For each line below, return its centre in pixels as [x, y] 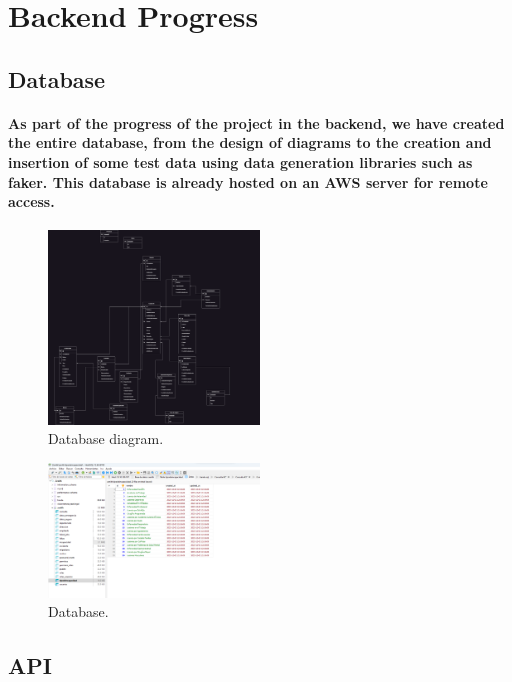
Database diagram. [106, 438]
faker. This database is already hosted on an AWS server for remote [248, 181]
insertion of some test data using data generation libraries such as [240, 161]
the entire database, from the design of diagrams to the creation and [250, 142]
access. [31, 201]
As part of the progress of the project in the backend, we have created [256, 122]
